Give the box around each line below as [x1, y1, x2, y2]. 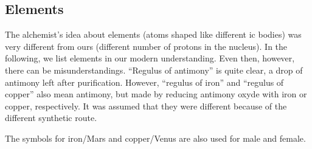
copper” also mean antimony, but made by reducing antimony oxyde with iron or [5, 88, 307, 100]
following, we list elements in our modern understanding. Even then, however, [5, 52, 295, 64]
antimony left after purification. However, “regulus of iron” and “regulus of [5, 75, 284, 88]
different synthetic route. [5, 111, 97, 124]
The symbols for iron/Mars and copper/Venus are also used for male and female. [5, 131, 306, 144]
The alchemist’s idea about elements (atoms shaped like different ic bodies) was [5, 28, 302, 41]
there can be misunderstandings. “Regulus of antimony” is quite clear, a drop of [5, 63, 303, 76]
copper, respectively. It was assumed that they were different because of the [5, 99, 287, 112]
